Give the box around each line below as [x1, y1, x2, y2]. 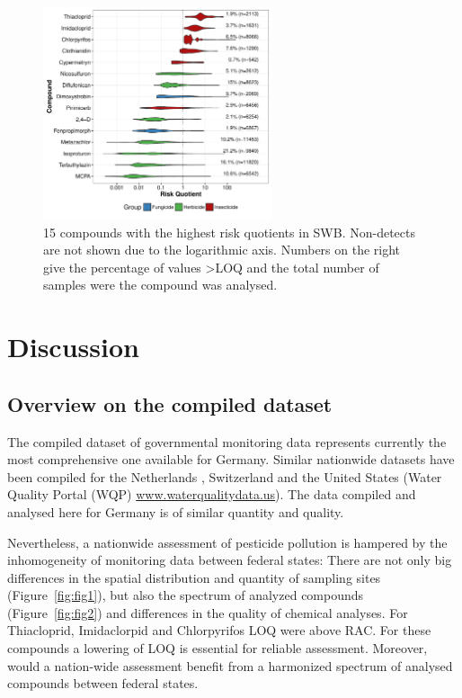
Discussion [7, 328, 139, 365]
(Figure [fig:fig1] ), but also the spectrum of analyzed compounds [7, 586, 364, 604]
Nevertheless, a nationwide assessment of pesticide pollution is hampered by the [7, 532, 448, 551]
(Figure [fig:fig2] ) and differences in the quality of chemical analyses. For [7, 603, 408, 622]
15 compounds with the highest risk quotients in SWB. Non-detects [43, 222, 416, 241]
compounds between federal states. [7, 674, 199, 693]
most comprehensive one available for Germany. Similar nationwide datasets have [7, 450, 455, 469]
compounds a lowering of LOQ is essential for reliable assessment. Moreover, [7, 639, 428, 658]
